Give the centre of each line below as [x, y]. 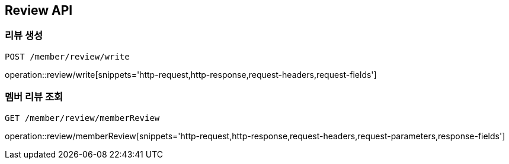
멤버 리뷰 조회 [34, 97]
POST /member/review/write [67, 56]
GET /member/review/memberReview [82, 118]
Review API [39, 10]
